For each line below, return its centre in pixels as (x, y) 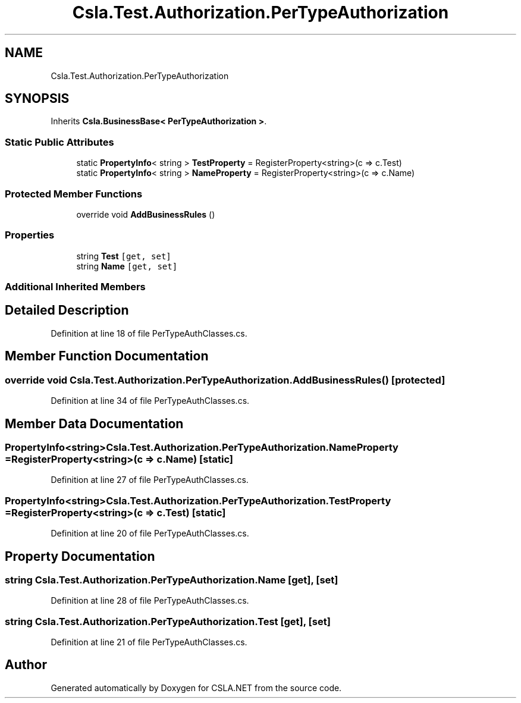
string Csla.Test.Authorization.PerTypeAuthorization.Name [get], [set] (172, 580)
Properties (30, 235)
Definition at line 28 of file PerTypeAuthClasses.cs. (150, 601)
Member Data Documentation (94, 423)
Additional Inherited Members (75, 287)
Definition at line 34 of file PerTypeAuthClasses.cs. (150, 401)
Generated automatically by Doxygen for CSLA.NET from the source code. (196, 688)
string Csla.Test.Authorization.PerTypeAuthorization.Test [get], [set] (168, 621)
